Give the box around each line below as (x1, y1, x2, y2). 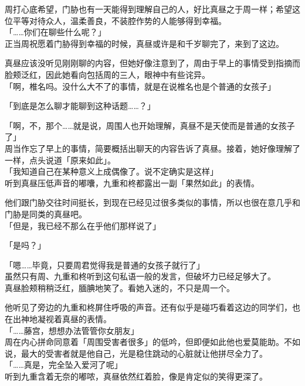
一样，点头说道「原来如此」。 (5, 153, 116, 166)
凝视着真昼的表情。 (37, 313, 111, 325)
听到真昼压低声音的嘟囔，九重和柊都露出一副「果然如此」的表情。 (5, 176, 259, 189)
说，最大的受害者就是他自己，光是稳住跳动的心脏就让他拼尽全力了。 (5, 347, 267, 359)
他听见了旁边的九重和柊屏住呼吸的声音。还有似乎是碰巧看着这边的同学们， (5, 301, 292, 313)
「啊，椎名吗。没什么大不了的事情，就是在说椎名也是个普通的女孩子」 (5, 80, 276, 92)
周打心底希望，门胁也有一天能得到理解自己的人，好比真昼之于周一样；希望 (5, 3, 292, 15)
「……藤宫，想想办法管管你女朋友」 (5, 324, 139, 336)
